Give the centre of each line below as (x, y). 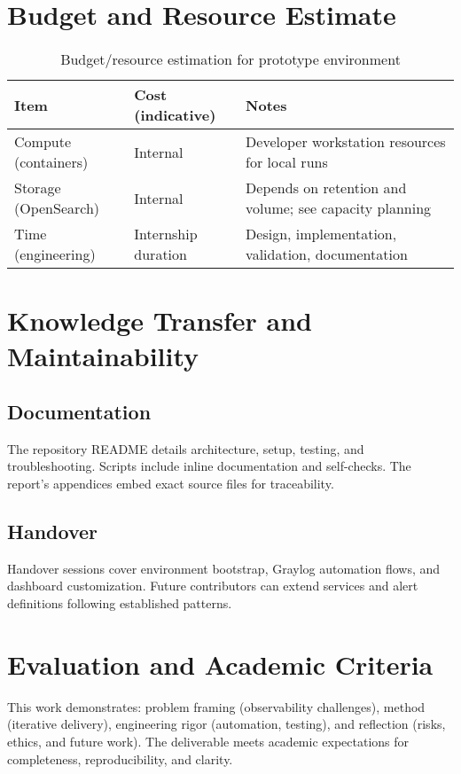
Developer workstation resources (346, 142)
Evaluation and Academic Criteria (220, 664)
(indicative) (175, 115)
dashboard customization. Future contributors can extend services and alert (213, 586)
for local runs (287, 162)
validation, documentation (327, 254)
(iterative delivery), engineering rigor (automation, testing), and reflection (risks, (227, 724)
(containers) (51, 162)
